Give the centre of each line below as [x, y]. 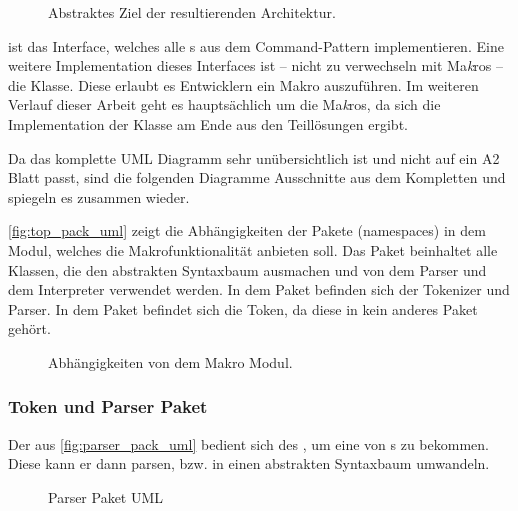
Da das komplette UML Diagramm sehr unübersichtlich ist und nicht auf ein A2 [254, 157]
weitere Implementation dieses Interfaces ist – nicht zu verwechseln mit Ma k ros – [256, 65]
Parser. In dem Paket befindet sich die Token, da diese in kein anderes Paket [243, 308]
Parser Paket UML [106, 496]
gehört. [29, 328]
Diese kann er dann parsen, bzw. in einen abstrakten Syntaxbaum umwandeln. [249, 463]
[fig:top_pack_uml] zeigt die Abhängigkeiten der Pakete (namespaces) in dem [247, 230]
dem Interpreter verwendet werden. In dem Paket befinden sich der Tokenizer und [259, 289]
